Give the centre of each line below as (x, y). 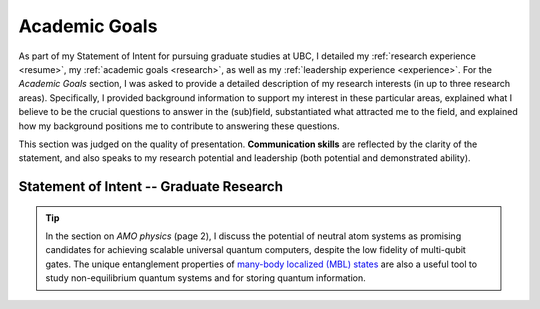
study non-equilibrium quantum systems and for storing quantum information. (205, 278)
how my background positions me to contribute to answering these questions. (179, 126)
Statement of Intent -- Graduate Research (151, 186)
